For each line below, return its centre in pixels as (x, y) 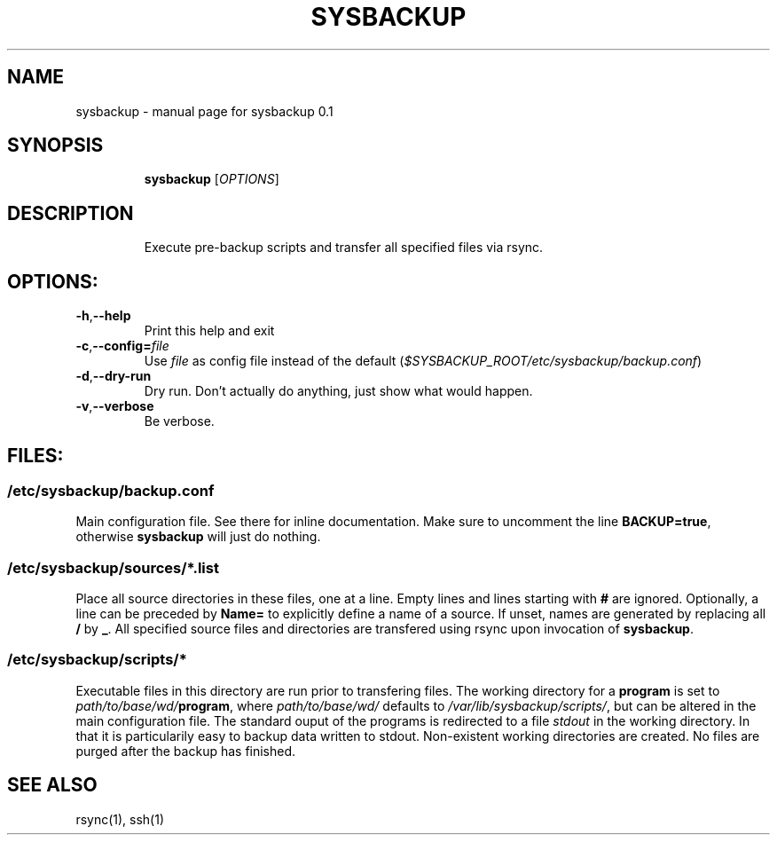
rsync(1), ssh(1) (120, 819)
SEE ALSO (52, 785)
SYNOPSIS (55, 146)
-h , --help (103, 316)
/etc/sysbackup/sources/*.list (113, 567)
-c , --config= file (122, 346)
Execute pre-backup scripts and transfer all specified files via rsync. (344, 248)
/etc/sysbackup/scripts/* (97, 660)
